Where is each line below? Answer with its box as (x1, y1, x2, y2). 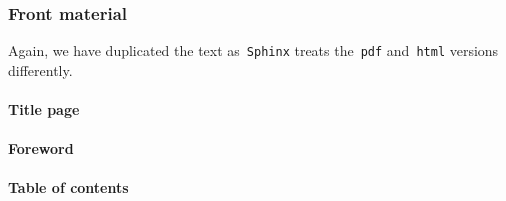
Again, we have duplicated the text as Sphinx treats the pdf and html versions (8, 40, 499, 61)
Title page (8, 99, 80, 120)
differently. (8, 59, 73, 80)
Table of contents (8, 177, 129, 198)
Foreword (8, 138, 74, 159)
